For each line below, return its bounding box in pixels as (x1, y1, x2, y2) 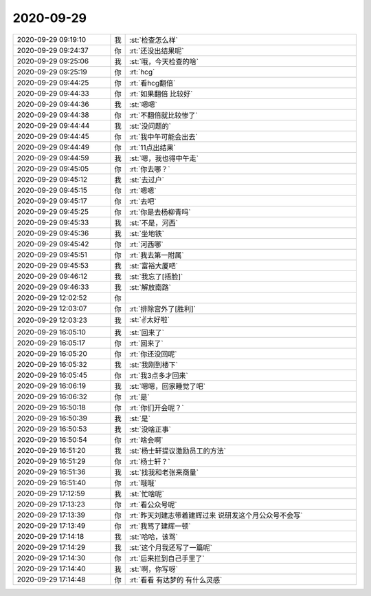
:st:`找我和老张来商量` (128, 467, 199, 477)
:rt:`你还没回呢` (128, 349, 178, 359)
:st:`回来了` (128, 328, 165, 337)
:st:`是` (128, 414, 151, 423)
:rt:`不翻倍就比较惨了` (128, 110, 199, 120)
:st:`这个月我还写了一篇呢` (128, 542, 213, 552)
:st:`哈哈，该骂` (128, 532, 179, 542)
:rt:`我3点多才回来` (128, 370, 188, 380)
